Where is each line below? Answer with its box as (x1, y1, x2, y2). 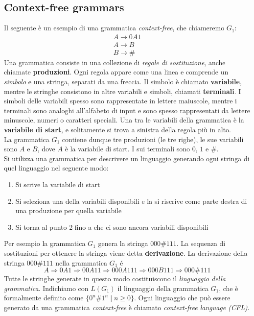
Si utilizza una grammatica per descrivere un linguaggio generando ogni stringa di (4, 153, 250, 163)
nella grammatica (55, 257, 107, 267)
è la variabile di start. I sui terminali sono (65, 144, 190, 154)
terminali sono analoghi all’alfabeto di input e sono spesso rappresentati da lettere (4, 105, 251, 115)
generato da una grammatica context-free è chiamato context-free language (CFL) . (4, 302, 250, 312)
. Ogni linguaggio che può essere (134, 292, 231, 303)
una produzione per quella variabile (15, 205, 122, 216)
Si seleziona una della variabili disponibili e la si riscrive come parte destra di (15, 195, 247, 206)
